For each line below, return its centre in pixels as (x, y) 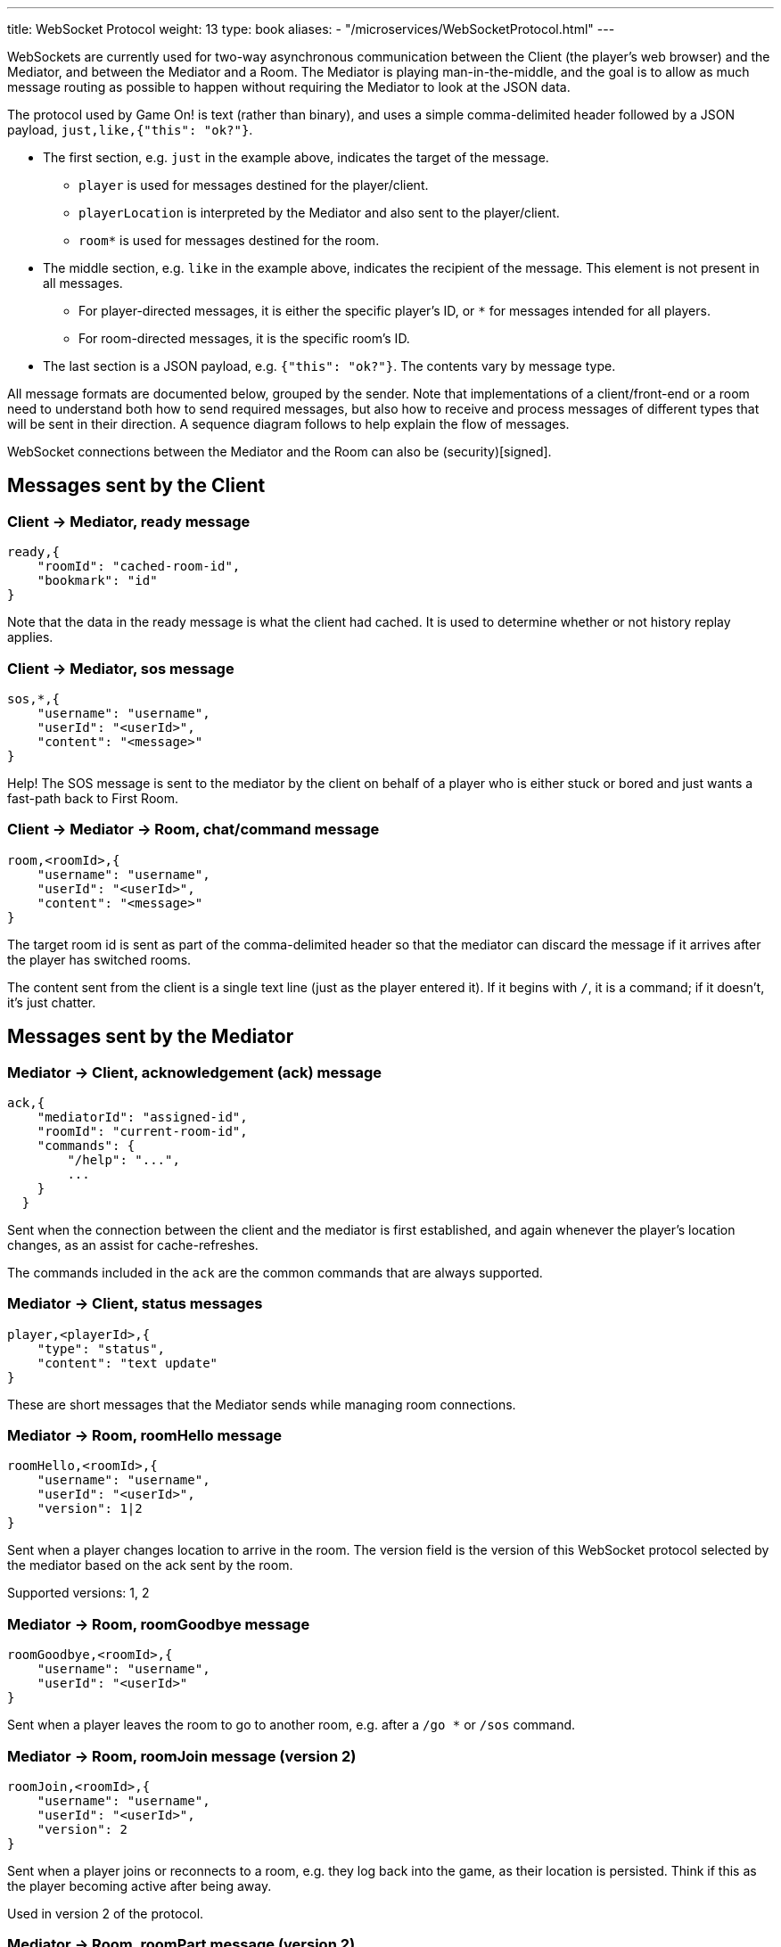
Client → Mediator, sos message (121, 668)
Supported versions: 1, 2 (78, 1593)
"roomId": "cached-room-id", (139, 567)
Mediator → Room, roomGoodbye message (159, 1624)
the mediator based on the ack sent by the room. (150, 1565)
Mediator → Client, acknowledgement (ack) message (195, 1072)
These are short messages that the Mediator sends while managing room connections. (262, 1404)
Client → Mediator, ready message (129, 521)
